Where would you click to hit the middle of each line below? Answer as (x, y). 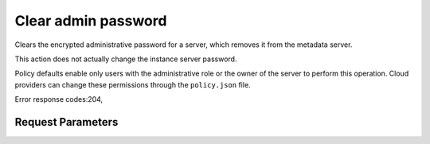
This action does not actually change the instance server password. (126, 59)
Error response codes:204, (59, 99)
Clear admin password (91, 21)
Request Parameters (66, 122)
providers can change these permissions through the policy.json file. (133, 84)
